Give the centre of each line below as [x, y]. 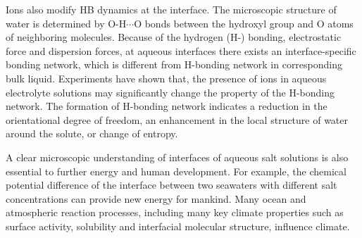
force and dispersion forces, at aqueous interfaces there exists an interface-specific [181, 50]
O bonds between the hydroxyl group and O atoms [244, 23]
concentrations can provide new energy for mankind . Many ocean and [156, 198]
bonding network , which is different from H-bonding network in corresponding [174, 64]
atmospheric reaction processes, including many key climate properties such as [175, 212]
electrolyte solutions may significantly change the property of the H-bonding [170, 92]
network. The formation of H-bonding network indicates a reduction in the [167, 106]
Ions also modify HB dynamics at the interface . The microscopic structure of [171, 9]
